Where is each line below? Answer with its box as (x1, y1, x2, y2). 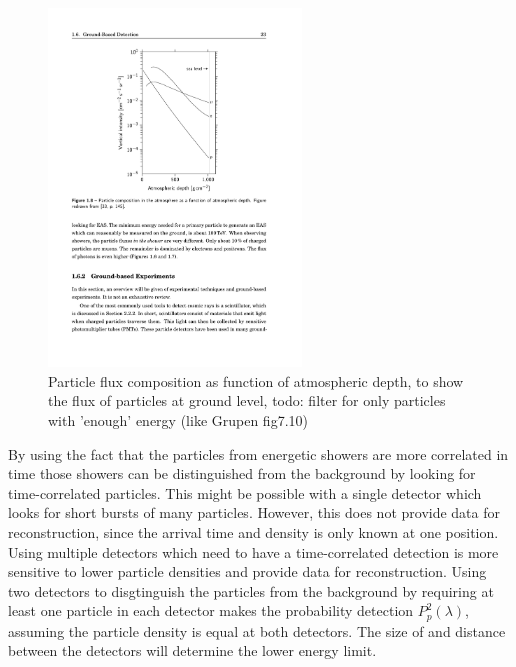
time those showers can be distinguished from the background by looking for (8, 463, 476, 484)
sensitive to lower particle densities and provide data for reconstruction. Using (8, 561, 487, 582)
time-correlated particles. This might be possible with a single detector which (8, 482, 482, 503)
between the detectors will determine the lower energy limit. (8, 640, 377, 661)
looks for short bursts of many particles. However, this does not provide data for (8, 502, 500, 523)
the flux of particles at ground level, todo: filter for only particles (48, 390, 446, 411)
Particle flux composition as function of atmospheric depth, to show (48, 370, 464, 391)
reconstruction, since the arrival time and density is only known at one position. (8, 522, 499, 543)
